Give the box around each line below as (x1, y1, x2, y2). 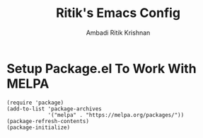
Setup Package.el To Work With (6, 60, 197, 76)
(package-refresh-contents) (6, 117, 90, 125)
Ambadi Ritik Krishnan (86, 28, 151, 37)
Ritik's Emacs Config (55, 5, 181, 21)
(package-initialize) (6, 124, 71, 131)
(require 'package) (6, 99, 64, 106)
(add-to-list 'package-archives (6, 105, 102, 113)
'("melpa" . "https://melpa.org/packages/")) (47, 111, 185, 118)
